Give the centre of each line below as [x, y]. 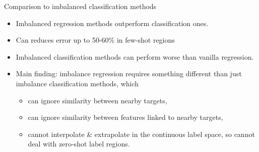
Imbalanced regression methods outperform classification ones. [112, 23]
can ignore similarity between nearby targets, [98, 100]
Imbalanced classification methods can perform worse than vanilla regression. [135, 56]
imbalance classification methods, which [77, 83]
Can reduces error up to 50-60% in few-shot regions [95, 40]
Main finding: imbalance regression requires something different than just [129, 73]
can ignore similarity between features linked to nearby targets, [125, 117]
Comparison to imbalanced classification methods [80, 6]
